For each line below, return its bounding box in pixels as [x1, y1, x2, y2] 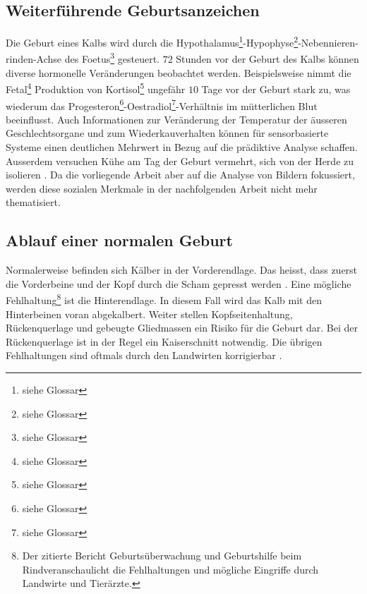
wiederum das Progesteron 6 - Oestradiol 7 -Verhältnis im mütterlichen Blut [6, 96, 318, 113]
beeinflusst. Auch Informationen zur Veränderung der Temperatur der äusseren [6, 111, 347, 126]
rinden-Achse [6, 51, 62, 66]
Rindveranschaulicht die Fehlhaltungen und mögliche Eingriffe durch [22, 562, 319, 576]
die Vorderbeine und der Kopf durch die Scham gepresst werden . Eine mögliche [6, 276, 351, 291]
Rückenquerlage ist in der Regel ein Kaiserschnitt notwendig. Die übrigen [6, 334, 323, 348]
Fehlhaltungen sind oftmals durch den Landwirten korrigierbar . [6, 348, 282, 363]
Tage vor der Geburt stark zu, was [201, 81, 351, 96]
